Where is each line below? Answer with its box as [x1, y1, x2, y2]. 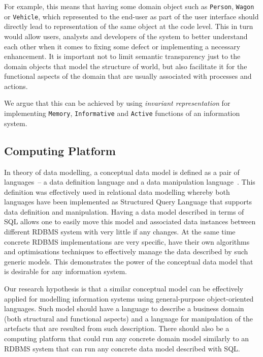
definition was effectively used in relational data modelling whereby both [4, 186, 230, 197]
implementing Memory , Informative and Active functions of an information [4, 108, 240, 118]
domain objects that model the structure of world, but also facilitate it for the [4, 61, 247, 71]
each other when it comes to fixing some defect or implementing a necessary [4, 41, 241, 51]
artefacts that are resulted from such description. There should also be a [4, 323, 229, 334]
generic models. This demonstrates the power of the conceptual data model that [4, 256, 253, 266]
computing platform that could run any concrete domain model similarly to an [4, 333, 249, 344]
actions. [4, 80, 28, 91]
